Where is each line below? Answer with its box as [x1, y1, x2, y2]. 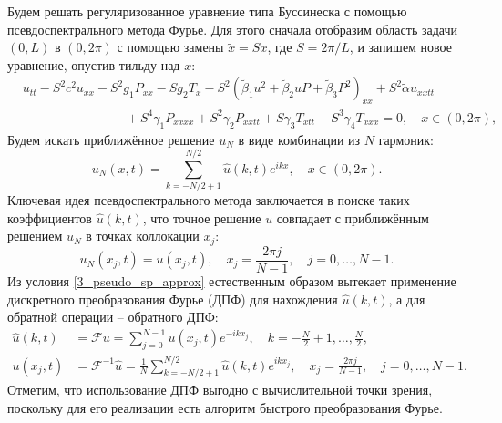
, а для [388, 289, 425, 308]
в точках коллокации [86, 226, 200, 245]
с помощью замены [117, 37, 224, 57]
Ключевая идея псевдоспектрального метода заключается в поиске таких [7, 191, 410, 210]
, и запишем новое [349, 37, 453, 57]
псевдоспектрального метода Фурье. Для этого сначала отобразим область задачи [7, 19, 457, 38]
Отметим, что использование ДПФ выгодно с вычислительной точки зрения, [7, 380, 433, 399]
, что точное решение [142, 208, 261, 227]
